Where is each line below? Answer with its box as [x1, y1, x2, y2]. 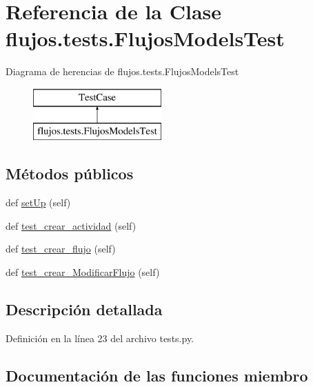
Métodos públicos [6, 163, 134, 184]
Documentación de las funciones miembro [6, 364, 308, 386]
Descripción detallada [6, 299, 163, 320]
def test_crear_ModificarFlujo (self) [6, 265, 160, 279]
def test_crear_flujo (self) [6, 241, 116, 256]
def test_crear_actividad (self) [6, 218, 137, 232]
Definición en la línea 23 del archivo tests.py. [6, 330, 194, 345]
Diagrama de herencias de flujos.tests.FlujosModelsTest [6, 64, 239, 79]
